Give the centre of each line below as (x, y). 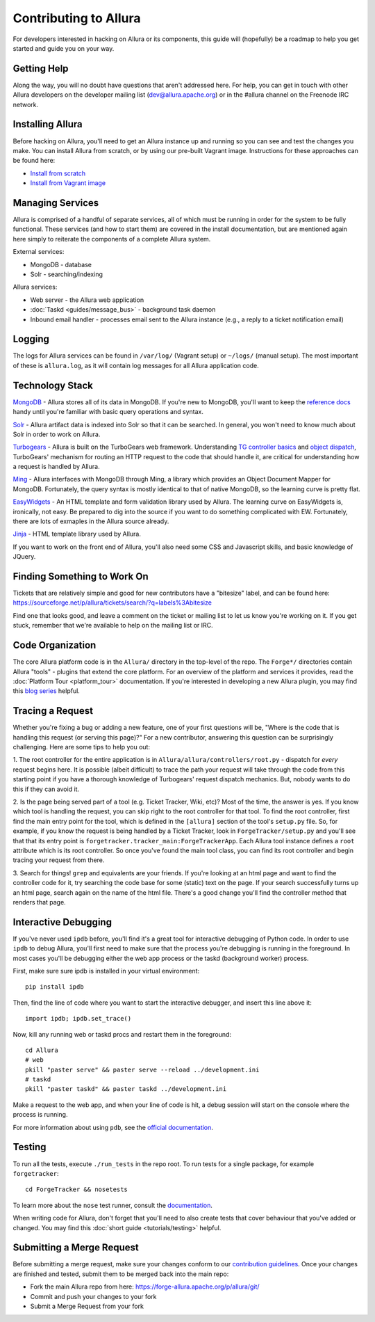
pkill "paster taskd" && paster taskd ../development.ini (126, 1089)
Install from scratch (58, 173)
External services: (39, 252)
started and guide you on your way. (64, 48)
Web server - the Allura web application (87, 300)
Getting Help (41, 69)
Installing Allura (48, 124)
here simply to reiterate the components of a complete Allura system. (112, 239)
